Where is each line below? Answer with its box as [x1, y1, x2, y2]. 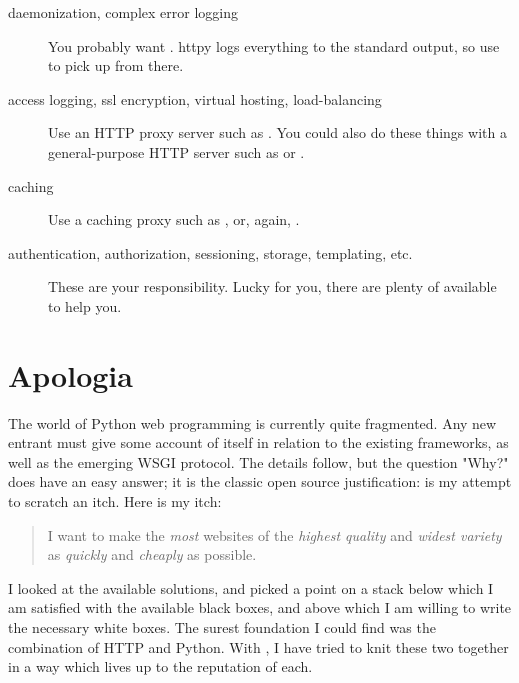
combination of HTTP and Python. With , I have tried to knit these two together [8, 636, 509, 657]
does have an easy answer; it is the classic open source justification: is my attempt [8, 471, 512, 492]
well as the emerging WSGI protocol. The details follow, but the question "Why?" [8, 451, 509, 472]
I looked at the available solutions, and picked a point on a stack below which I [8, 577, 494, 598]
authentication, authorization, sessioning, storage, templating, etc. [8, 242, 413, 263]
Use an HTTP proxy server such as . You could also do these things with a [48, 122, 507, 143]
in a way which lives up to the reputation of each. [8, 656, 313, 677]
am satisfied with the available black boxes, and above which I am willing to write [8, 597, 512, 618]
